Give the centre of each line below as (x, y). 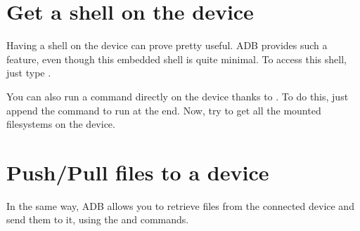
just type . (29, 73)
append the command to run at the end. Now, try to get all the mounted (164, 110)
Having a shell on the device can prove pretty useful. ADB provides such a (167, 45)
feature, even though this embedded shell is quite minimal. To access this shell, (176, 59)
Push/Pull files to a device (138, 172)
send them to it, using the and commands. (98, 219)
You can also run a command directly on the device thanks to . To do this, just (178, 96)
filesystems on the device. (61, 124)
